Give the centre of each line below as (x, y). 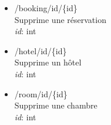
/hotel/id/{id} (41, 50)
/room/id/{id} (41, 93)
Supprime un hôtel (48, 62)
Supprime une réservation (60, 19)
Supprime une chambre (56, 105)
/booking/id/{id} (46, 8)
